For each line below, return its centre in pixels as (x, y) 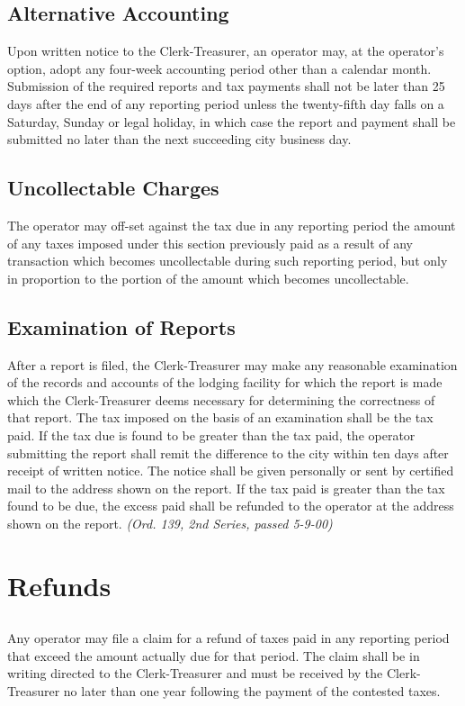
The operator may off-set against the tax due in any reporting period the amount (232, 225)
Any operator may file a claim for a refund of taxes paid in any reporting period (228, 638)
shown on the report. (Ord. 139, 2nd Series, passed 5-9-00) (170, 523)
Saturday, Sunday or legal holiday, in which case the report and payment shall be (232, 121)
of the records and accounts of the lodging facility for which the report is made (225, 382)
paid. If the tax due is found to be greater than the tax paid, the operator (211, 434)
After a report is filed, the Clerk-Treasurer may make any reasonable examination (232, 364)
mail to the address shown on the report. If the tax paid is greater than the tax (226, 488)
